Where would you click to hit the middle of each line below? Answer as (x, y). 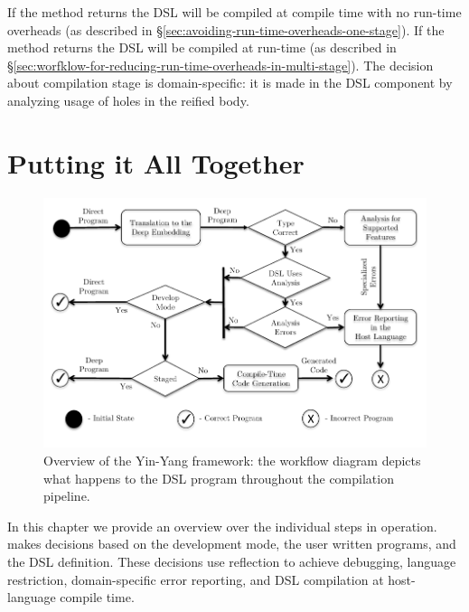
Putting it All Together (156, 162)
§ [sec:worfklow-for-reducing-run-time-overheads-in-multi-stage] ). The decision (220, 65)
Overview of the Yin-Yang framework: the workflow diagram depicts (232, 461)
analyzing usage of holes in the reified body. (128, 100)
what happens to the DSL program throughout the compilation (219, 478)
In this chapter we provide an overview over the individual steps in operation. (222, 526)
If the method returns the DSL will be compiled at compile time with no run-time (234, 12)
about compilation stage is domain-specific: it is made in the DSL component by (230, 83)
